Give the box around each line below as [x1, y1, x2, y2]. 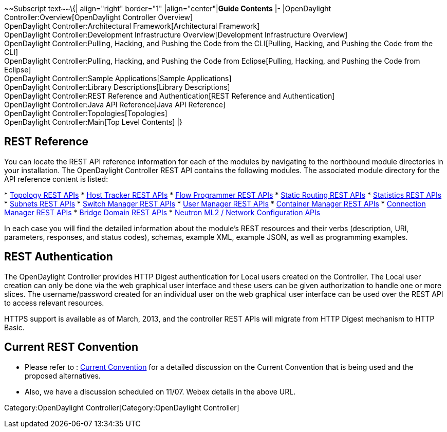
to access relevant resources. [4, 298, 104, 307]
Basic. [4, 323, 25, 332]
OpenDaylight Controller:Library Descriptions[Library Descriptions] [4, 83, 230, 91]
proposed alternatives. [25, 371, 101, 380]
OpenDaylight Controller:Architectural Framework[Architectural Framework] [4, 22, 260, 30]
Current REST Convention [4, 341, 138, 354]
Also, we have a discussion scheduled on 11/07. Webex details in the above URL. [25, 387, 296, 396]
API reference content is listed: [4, 174, 108, 183]
